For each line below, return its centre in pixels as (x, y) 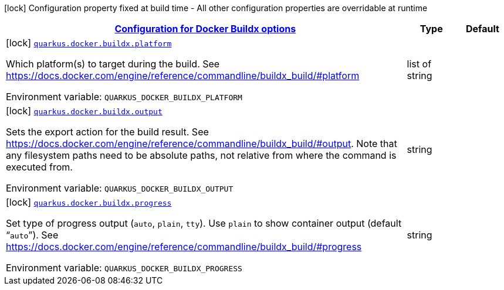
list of (419, 64)
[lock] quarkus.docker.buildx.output (84, 111)
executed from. (39, 167)
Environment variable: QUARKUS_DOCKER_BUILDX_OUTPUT (120, 188)
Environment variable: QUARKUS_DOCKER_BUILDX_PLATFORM (124, 97)
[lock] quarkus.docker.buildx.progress (89, 202)
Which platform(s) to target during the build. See (113, 64)
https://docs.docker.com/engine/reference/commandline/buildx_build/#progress (184, 247)
